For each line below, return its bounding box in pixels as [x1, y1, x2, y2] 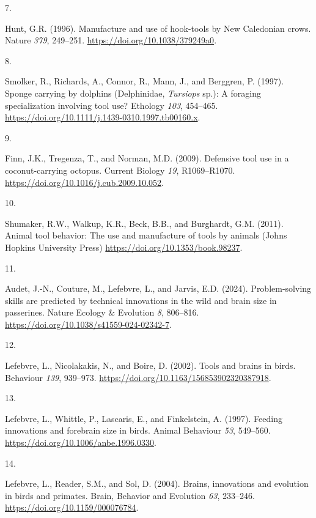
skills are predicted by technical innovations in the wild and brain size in [5, 294, 277, 306]
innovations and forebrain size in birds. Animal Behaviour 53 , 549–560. [5, 424, 271, 437]
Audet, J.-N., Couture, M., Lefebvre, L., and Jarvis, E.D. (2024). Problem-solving [5, 282, 312, 295]
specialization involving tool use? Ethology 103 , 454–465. [5, 98, 218, 111]
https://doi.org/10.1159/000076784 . [5, 501, 139, 514]
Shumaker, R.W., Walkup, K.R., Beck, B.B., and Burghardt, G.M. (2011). [5, 216, 284, 229]
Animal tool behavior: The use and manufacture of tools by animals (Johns [5, 229, 287, 242]
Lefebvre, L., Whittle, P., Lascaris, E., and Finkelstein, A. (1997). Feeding [5, 412, 282, 424]
